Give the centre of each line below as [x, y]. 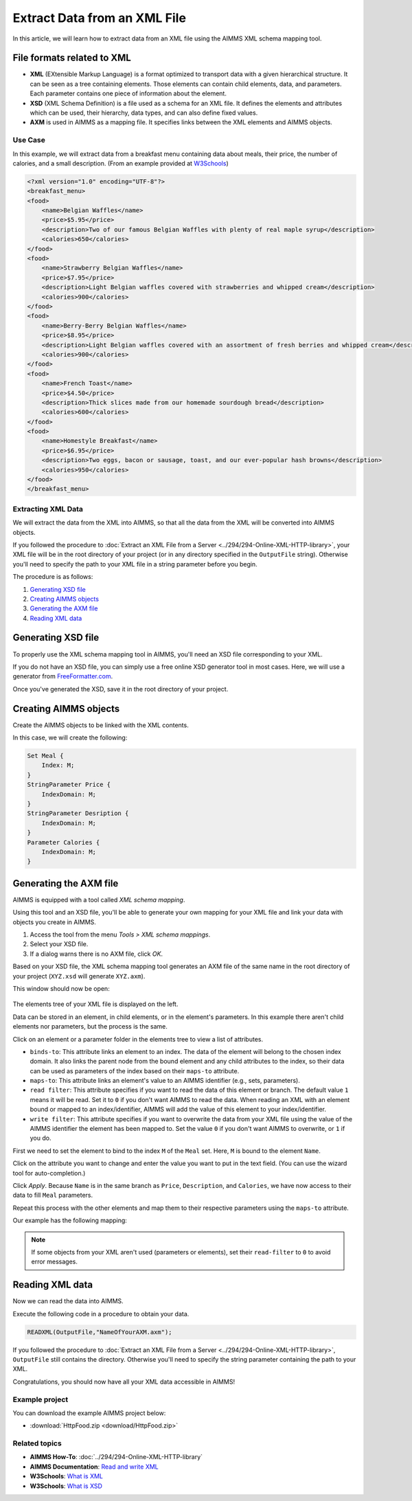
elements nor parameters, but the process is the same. [90, 1027]
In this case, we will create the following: [70, 737]
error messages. [55, 1262]
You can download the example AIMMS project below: [89, 1413]
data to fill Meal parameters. [53, 1195]
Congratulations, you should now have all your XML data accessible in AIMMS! [124, 1382]
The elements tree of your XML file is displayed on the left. [95, 1004]
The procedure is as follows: [53, 577]
